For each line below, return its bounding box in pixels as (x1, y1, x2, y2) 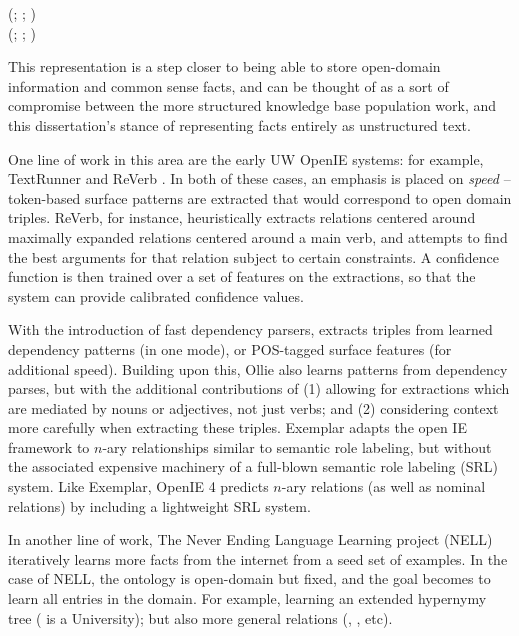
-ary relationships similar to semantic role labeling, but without (102, 436, 492, 457)
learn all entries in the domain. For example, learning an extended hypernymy (8, 588, 487, 609)
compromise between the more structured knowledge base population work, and (8, 95, 497, 116)
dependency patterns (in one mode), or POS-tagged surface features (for (8, 338, 452, 359)
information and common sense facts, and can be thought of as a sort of (8, 75, 449, 96)
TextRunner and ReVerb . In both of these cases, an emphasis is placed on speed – (8, 168, 511, 189)
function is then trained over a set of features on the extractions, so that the (8, 266, 476, 287)
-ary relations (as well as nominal (281, 476, 486, 497)
